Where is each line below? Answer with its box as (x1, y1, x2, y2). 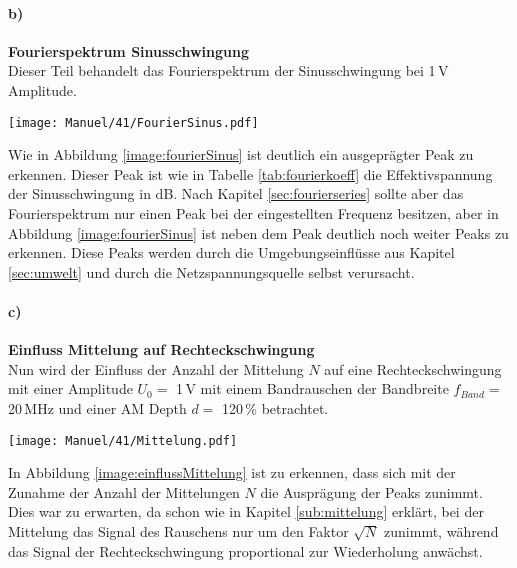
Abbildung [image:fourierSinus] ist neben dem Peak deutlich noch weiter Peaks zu (8, 222, 509, 243)
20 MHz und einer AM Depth (8, 397, 187, 418)
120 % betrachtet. (222, 397, 329, 418)
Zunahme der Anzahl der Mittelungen (8, 481, 240, 502)
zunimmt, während (384, 521, 499, 541)
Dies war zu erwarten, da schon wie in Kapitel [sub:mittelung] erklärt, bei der (8, 501, 484, 522)
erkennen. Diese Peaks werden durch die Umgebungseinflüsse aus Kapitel (8, 242, 455, 263)
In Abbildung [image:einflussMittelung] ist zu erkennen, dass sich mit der (8, 462, 456, 483)
